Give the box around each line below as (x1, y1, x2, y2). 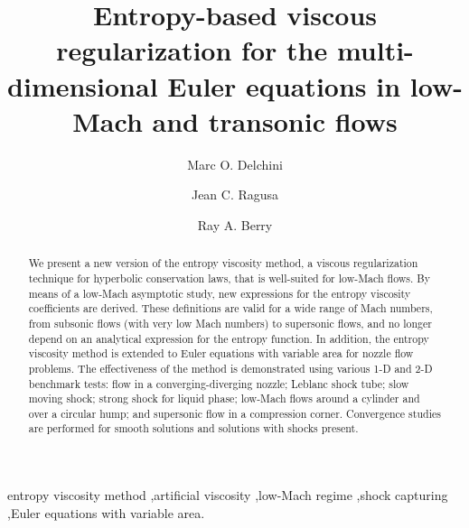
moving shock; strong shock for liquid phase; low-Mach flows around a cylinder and (28, 391, 420, 406)
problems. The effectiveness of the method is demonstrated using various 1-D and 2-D (28, 360, 433, 375)
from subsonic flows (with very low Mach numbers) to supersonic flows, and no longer (28, 315, 432, 330)
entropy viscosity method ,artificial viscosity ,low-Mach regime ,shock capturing (7, 486, 448, 505)
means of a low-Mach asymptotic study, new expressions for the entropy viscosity (28, 285, 411, 301)
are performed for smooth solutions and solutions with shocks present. (28, 421, 359, 436)
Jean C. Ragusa (191, 185, 279, 204)
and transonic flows (152, 102, 398, 139)
